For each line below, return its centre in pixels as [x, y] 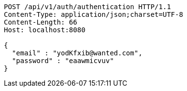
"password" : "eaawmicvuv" [63, 61]
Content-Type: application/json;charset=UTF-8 [93, 14]
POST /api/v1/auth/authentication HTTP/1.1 [87, 7]
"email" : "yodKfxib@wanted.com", [77, 53]
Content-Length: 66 [41, 22]
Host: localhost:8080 [45, 30]
